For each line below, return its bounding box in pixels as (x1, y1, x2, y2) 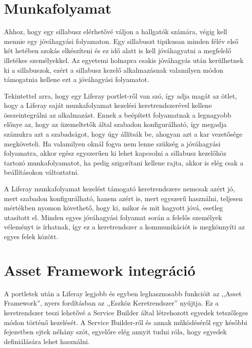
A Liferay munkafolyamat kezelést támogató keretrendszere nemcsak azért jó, (4, 184, 235, 194)
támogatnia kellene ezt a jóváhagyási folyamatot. (4, 74, 149, 84)
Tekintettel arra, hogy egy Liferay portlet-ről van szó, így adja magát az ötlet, (4, 90, 237, 101)
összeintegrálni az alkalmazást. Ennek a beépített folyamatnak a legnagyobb (4, 109, 232, 120)
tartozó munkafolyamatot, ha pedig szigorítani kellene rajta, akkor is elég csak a (4, 157, 244, 167)
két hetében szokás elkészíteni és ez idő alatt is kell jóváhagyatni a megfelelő (4, 45, 232, 56)
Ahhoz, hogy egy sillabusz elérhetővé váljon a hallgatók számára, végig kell (4, 26, 228, 37)
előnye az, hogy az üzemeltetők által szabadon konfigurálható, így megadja (4, 119, 227, 129)
